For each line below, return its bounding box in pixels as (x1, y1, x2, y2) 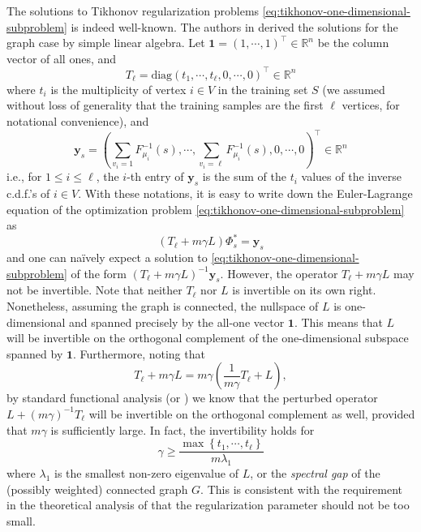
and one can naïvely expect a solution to (6, 249, 208, 266)
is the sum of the (202, 168, 287, 185)
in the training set (217, 80, 308, 97)
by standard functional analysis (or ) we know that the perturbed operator (6, 389, 378, 406)
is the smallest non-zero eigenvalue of (54, 465, 238, 482)
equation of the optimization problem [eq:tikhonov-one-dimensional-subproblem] (6, 200, 405, 217)
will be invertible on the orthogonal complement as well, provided (88, 405, 415, 422)
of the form (71, 264, 127, 281)
